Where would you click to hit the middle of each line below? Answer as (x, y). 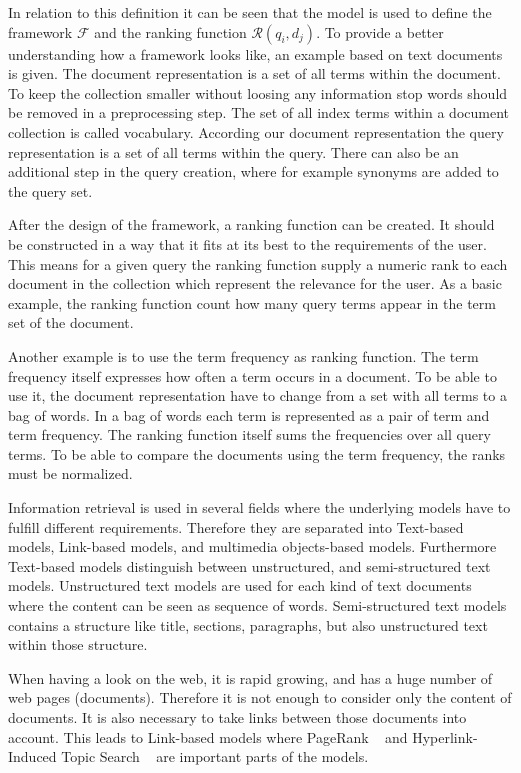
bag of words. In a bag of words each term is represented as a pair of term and (249, 414)
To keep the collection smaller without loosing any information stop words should (258, 92)
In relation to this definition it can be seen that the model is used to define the (250, 12)
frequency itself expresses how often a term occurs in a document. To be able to (252, 375)
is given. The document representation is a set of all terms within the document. (254, 73)
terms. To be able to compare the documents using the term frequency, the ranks (257, 453)
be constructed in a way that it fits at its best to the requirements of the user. (247, 243)
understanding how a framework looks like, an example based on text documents (255, 53)
